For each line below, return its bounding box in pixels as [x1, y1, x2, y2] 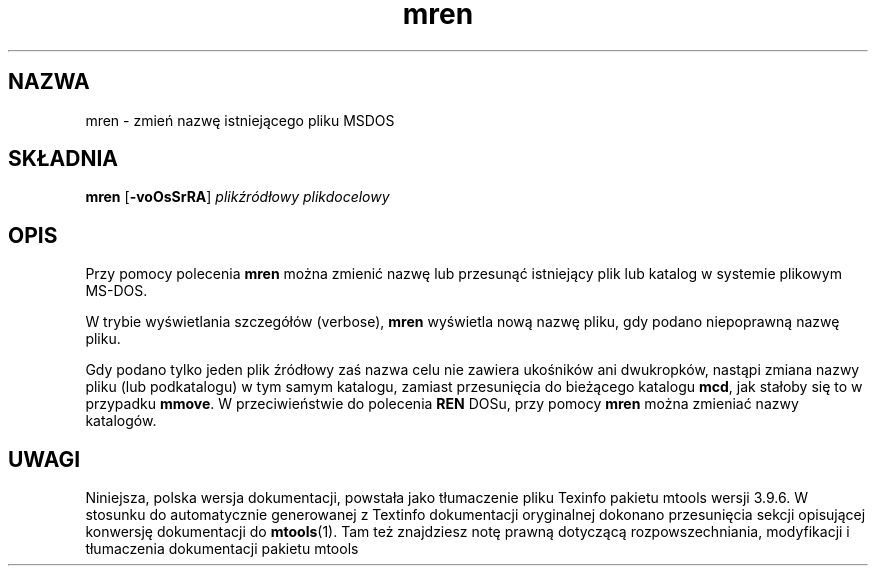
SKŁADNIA [8, 146, 118, 172]
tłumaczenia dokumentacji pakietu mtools [85, 540, 359, 558]
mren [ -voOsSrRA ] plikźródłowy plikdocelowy [85, 188, 390, 206]
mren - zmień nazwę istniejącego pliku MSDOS [85, 111, 395, 129]
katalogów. [85, 412, 157, 430]
